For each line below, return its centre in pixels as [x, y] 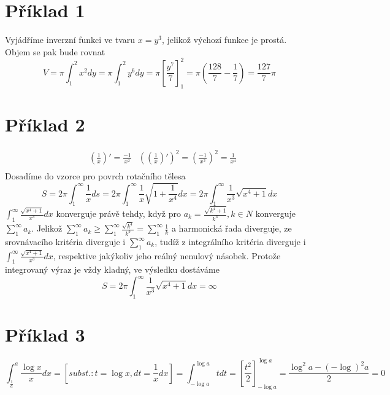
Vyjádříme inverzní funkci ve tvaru [70, 40]
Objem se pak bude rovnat [55, 51]
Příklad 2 [45, 124]
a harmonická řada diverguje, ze [231, 228]
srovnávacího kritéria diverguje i [65, 242]
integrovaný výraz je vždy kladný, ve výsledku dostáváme [112, 269]
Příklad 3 [45, 334]
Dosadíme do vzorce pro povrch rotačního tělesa [95, 176]
